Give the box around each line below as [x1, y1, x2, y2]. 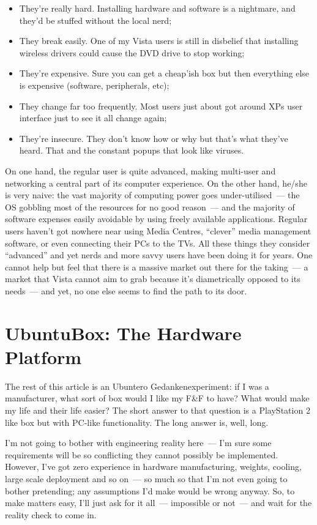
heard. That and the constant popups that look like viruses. [19, 144, 244, 157]
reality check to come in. [5, 508, 97, 521]
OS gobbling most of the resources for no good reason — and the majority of [5, 200, 295, 213]
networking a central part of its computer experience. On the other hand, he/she [5, 176, 307, 189]
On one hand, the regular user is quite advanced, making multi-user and [5, 164, 276, 177]
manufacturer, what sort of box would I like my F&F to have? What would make [5, 392, 310, 404]
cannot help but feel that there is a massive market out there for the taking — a [5, 260, 308, 273]
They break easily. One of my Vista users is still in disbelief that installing [19, 34, 299, 47]
